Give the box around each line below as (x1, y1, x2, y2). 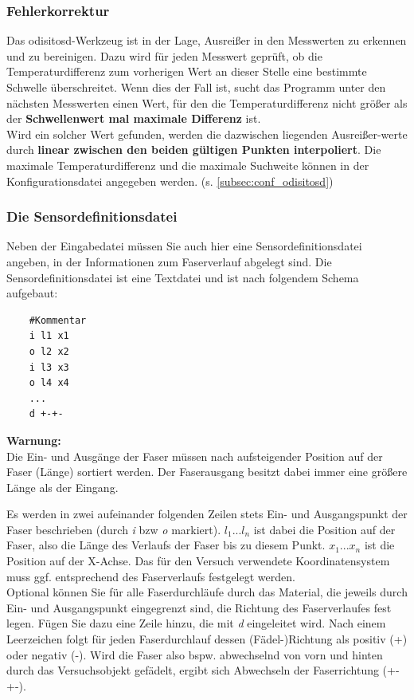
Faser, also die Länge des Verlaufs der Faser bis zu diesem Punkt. (6, 537, 326, 553)
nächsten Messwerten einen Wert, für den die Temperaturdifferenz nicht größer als (6, 94, 408, 111)
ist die (364, 537, 395, 553)
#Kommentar (29, 314, 87, 326)
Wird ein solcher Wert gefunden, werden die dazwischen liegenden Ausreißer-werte (6, 125, 408, 142)
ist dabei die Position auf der (253, 521, 396, 537)
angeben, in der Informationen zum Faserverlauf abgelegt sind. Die (6, 253, 332, 269)
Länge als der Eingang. (6, 478, 119, 495)
